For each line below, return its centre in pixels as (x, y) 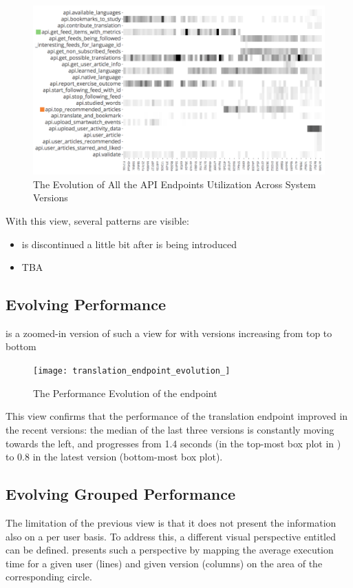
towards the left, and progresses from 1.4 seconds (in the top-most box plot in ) (173, 443)
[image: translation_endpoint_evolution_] (132, 371)
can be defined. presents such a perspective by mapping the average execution (170, 550)
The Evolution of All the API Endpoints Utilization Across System (174, 184)
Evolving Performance (86, 304)
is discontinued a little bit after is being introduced (129, 244)
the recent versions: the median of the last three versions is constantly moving (170, 429)
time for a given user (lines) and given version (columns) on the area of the (164, 563)
